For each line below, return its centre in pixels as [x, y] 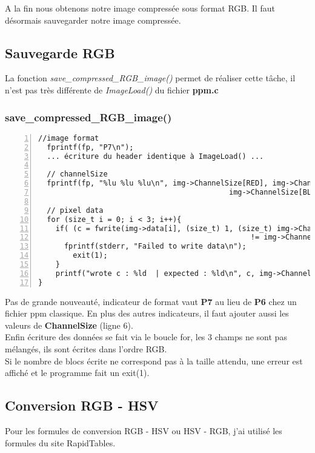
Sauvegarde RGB [60, 52]
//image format [69, 138]
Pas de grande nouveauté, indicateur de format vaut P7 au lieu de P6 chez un [151, 301]
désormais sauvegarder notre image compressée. [93, 20]
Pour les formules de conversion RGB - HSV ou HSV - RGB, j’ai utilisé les [144, 431]
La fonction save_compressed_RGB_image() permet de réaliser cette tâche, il [150, 78]
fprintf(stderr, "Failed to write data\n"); [155, 247]
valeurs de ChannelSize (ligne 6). [69, 325]
